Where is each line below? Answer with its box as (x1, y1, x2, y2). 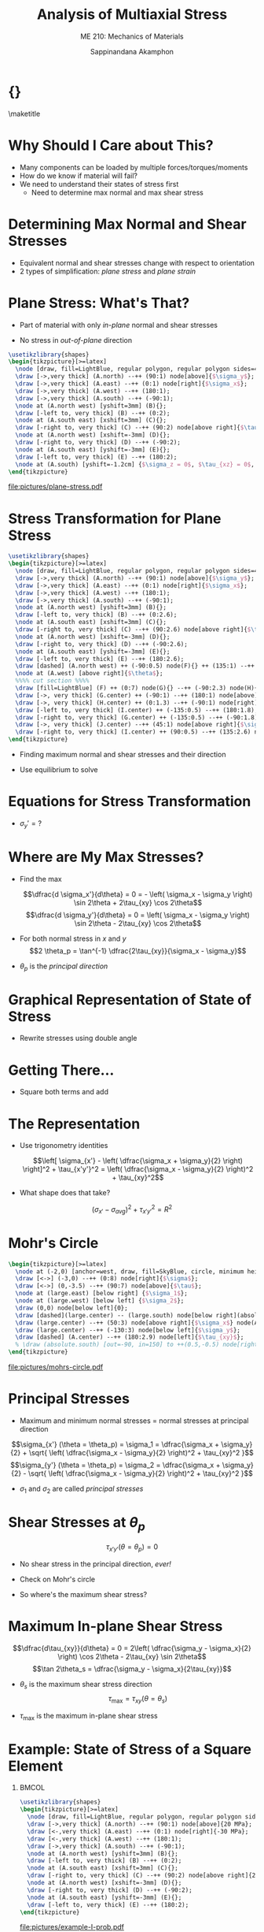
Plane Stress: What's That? (8, 294, 190, 312)
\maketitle (8, 109, 41, 118)
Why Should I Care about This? (8, 136, 214, 154)
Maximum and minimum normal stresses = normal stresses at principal (19, 1416, 249, 1425)
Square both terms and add (19, 1087, 108, 1097)
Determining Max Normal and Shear (8, 215, 247, 233)
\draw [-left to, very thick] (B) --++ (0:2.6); (15, 611, 178, 619)
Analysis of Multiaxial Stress (36, 6, 228, 24)
